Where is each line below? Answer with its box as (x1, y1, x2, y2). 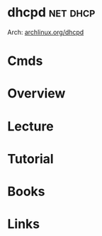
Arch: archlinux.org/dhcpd (7, 28, 84, 36)
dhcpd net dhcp (7, 4, 96, 21)
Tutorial (7, 150, 55, 167)
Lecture (7, 118, 55, 134)
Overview (7, 86, 66, 102)
